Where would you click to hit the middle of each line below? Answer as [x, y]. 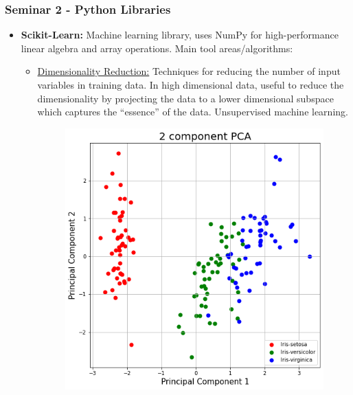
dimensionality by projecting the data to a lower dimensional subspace [185, 98]
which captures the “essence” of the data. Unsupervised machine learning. [193, 112]
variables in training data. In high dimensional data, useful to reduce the [191, 84]
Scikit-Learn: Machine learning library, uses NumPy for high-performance [180, 35]
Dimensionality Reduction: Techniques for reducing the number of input [189, 71]
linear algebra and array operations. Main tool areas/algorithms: [157, 48]
